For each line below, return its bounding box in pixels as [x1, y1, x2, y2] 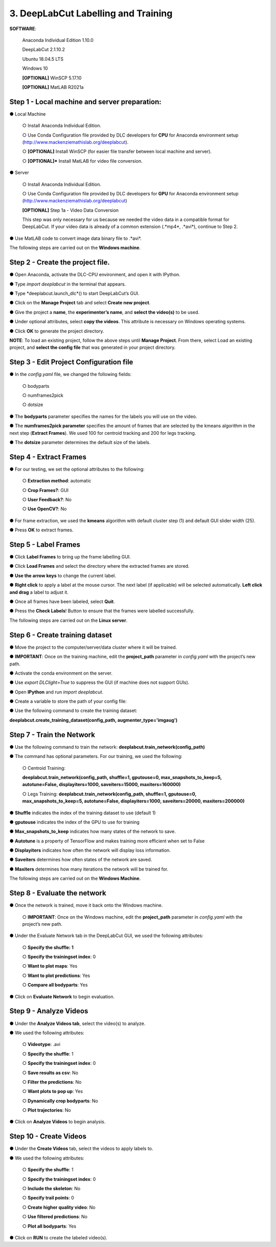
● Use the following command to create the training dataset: [9, 707, 137, 714]
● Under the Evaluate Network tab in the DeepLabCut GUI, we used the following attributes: [9, 932, 204, 939]
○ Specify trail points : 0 [22, 1195, 74, 1201]
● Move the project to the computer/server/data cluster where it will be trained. [9, 644, 177, 650]
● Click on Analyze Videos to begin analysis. [9, 1119, 106, 1125]
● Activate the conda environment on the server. [9, 670, 112, 676]
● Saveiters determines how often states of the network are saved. [9, 857, 152, 863]
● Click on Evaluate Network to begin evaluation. [9, 993, 115, 999]
